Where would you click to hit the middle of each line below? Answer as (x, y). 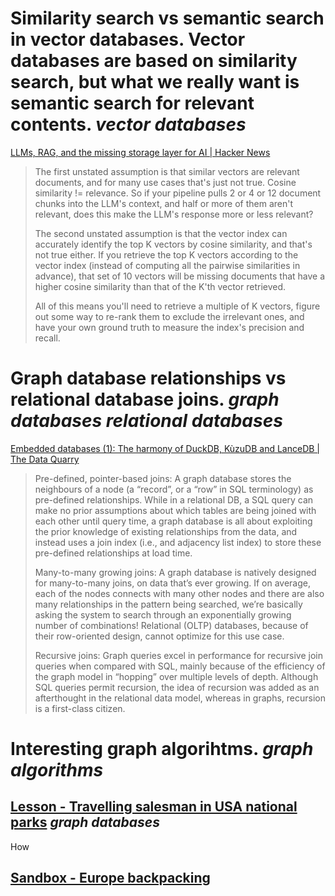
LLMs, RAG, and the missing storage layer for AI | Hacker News (140, 152)
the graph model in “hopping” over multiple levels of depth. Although (176, 676)
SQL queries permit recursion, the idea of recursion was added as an (177, 687)
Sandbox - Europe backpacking (110, 878)
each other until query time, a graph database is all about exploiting (173, 521)
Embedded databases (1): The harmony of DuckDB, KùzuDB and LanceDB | (165, 448)
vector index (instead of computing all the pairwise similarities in (167, 265)
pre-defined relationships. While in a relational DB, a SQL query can (174, 499)
